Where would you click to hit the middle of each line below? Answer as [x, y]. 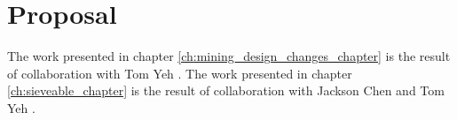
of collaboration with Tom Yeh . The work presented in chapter [180, 73]
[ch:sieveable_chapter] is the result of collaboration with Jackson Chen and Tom [226, 90]
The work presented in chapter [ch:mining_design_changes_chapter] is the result [229, 56]
